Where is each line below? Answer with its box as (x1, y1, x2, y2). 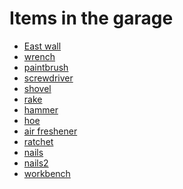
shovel (23, 82, 52, 94)
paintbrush (23, 61, 69, 73)
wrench (23, 50, 56, 62)
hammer (23, 103, 59, 116)
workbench (23, 167, 71, 179)
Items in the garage (9, 7, 174, 30)
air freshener (23, 125, 78, 137)
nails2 (23, 157, 49, 169)
